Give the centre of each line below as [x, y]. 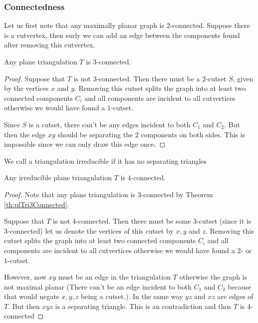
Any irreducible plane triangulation [58, 177]
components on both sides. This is [193, 134]
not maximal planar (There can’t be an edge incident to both [98, 286]
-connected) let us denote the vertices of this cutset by [91, 230]
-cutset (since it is [224, 221]
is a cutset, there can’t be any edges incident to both [110, 124]
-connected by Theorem [177, 194]
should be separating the [95, 134]
